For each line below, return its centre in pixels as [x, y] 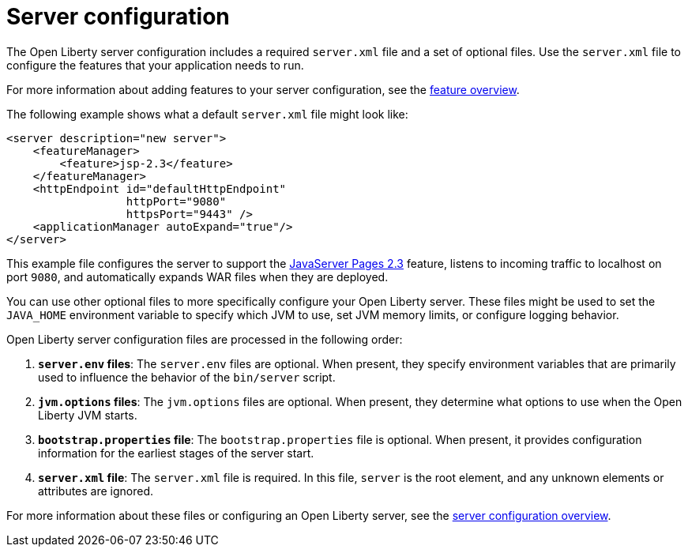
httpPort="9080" [176, 201]
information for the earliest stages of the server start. [176, 453]
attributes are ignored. [96, 491]
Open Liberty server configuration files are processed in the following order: [205, 339]
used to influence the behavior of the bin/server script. [187, 377]
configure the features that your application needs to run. [155, 65]
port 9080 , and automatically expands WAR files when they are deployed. [197, 276]
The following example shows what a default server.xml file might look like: [207, 114]
